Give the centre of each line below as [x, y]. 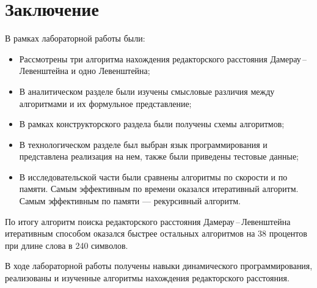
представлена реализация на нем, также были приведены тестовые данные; [159, 156]
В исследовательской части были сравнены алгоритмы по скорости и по [153, 176]
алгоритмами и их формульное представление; [105, 103]
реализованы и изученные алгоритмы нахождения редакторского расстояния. [147, 278]
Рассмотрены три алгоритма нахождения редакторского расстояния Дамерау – [163, 58]
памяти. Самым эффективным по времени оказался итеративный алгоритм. [159, 189]
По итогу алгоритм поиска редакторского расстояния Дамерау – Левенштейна [148, 221]
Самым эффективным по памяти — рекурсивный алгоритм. [130, 201]
